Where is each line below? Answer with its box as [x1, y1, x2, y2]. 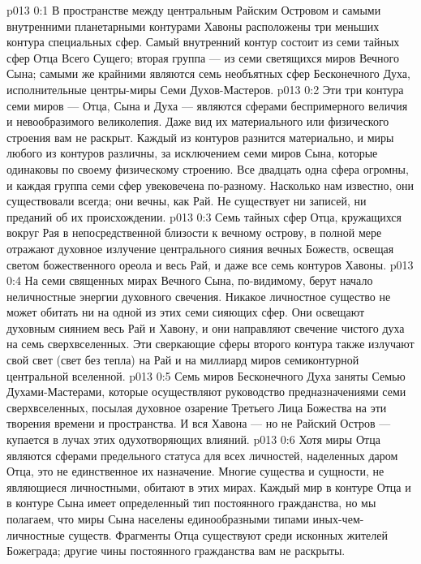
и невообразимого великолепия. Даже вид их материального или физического [6, 113, 389, 130]
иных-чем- [312, 510, 364, 527]
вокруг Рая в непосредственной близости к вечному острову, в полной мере [6, 224, 382, 241]
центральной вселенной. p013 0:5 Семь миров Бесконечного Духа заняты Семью [6, 367, 406, 384]
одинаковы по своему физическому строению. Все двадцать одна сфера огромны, [6, 160, 409, 177]
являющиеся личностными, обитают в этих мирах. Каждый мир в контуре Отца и [6, 478, 411, 495]
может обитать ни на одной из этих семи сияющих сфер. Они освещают [6, 304, 365, 321]
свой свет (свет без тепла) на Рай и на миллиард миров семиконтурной [6, 351, 359, 368]
